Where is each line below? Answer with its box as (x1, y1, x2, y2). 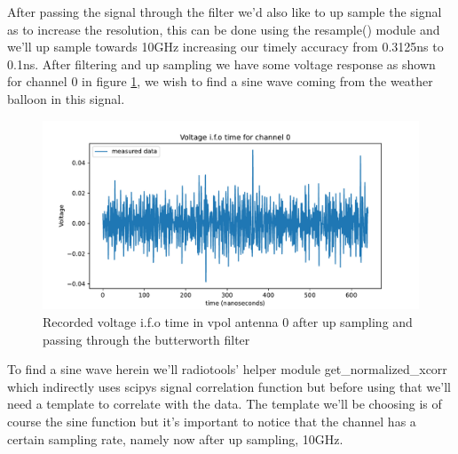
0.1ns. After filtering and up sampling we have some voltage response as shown (7, 54, 436, 73)
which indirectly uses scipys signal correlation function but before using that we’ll (7, 377, 451, 395)
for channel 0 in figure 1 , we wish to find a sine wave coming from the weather (7, 72, 433, 91)
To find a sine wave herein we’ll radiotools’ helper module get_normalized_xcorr (7, 360, 447, 378)
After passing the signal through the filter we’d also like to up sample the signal (7, 3, 442, 20)
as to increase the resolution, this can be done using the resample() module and (7, 20, 440, 38)
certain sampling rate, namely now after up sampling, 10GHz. (7, 429, 343, 448)
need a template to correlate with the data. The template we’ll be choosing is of (7, 394, 442, 413)
